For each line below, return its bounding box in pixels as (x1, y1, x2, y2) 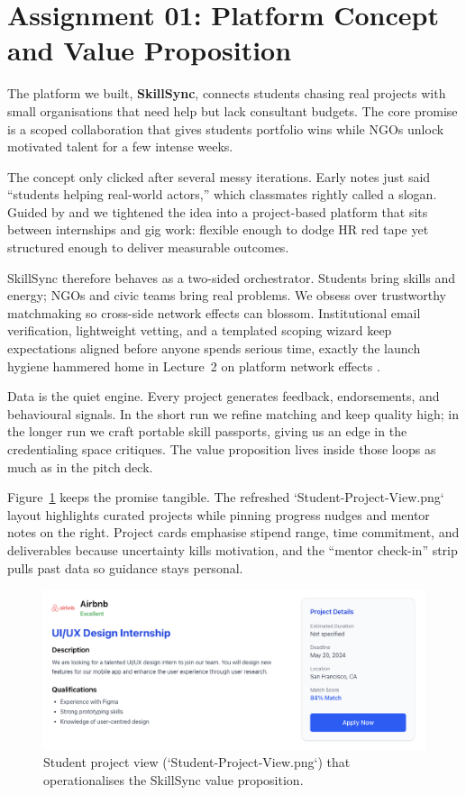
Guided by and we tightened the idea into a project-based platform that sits (7, 202, 428, 221)
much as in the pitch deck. (7, 457, 153, 476)
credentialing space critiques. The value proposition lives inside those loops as (7, 440, 436, 458)
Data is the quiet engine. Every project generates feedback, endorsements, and (7, 387, 440, 406)
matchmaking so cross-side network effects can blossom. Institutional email (7, 303, 421, 322)
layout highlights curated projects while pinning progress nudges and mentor (7, 505, 430, 524)
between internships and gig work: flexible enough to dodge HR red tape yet (7, 220, 429, 239)
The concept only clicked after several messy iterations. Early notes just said (7, 167, 431, 186)
